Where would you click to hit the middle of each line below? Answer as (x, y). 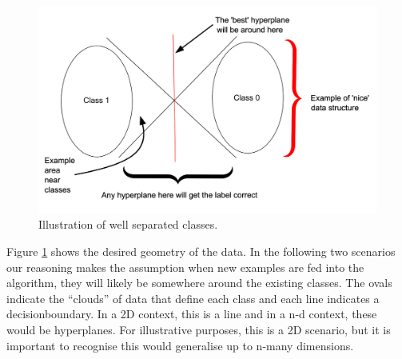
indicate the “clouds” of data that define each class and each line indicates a (193, 298)
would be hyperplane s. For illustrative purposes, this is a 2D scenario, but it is (199, 329)
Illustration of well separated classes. (128, 224)
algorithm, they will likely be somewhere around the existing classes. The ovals (199, 283)
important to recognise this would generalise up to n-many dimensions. (180, 345)
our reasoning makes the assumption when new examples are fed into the (185, 267)
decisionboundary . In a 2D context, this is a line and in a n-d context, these (192, 314)
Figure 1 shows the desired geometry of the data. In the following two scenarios (201, 251)
